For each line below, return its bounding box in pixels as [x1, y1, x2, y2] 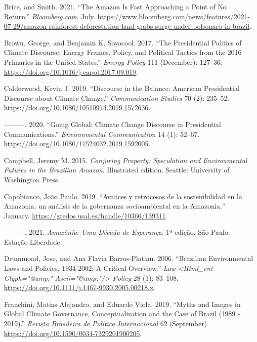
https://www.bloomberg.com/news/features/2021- [97, 11, 250, 21]
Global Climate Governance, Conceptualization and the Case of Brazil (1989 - [4, 308, 240, 319]
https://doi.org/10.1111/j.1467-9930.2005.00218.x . [4, 282, 156, 293]
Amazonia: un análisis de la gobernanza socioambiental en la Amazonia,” [4, 201, 225, 211]
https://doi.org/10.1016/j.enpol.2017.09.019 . [4, 66, 138, 77]
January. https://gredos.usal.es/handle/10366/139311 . [4, 210, 168, 220]
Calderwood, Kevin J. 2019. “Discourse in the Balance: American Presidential [4, 83, 240, 93]
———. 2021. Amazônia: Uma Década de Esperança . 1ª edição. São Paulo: [4, 227, 230, 237]
